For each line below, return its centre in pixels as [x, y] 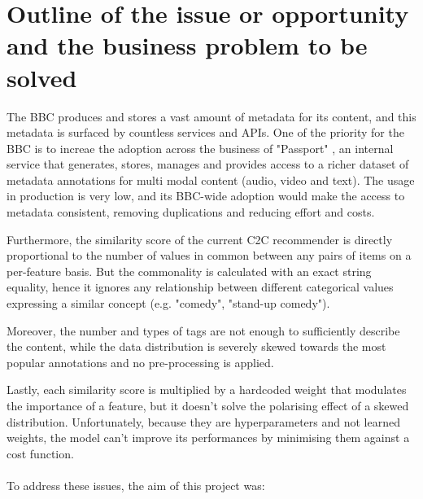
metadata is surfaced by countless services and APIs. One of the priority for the [205, 132]
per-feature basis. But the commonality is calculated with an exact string [189, 271]
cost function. [40, 453]
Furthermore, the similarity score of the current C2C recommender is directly [200, 239]
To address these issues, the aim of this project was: [136, 485]
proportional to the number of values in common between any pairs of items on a [209, 255]
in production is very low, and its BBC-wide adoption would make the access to [206, 196]
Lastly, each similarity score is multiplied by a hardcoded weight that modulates [207, 390]
